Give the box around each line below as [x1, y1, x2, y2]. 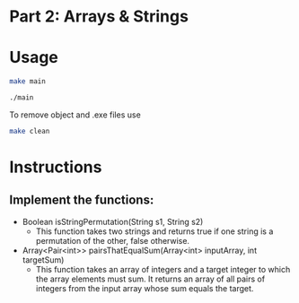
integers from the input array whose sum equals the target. [35, 282, 254, 293]
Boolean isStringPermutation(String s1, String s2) [22, 216, 204, 227]
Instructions [9, 157, 102, 177]
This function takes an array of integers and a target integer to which [35, 264, 291, 274]
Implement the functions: [9, 193, 154, 208]
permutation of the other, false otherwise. [35, 235, 190, 246]
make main [9, 77, 47, 86]
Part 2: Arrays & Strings [9, 6, 189, 27]
